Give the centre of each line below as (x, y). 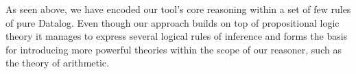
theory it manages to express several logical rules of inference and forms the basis (177, 36)
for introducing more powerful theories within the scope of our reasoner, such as (174, 49)
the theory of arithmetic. (57, 63)
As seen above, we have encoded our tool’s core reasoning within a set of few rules (178, 9)
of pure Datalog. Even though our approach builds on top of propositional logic (173, 22)
